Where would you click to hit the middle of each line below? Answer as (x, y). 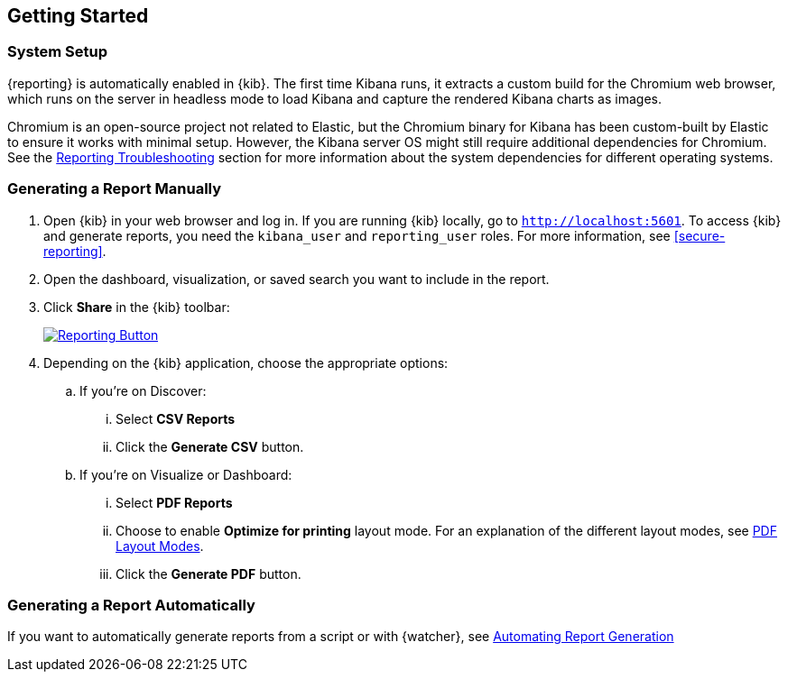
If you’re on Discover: (143, 390)
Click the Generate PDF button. (209, 573)
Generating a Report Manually (115, 189)
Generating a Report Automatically (131, 605)
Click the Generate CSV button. (210, 446)
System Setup (58, 52)
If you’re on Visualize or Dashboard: (186, 474)
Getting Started (78, 16)
